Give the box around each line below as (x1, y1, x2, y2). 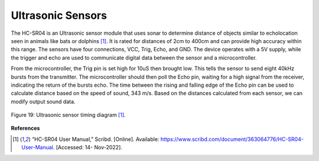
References (11, 124, 40, 132)
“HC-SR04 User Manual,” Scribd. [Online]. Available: (31, 136, 159, 143)
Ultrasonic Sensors (11, 9, 108, 22)
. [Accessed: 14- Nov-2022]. (53, 144, 122, 151)
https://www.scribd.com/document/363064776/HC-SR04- (160, 136, 304, 143)
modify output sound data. (11, 98, 76, 105)
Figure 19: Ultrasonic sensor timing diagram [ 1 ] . (11, 111, 126, 119)
